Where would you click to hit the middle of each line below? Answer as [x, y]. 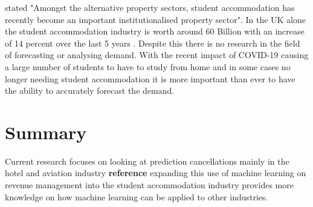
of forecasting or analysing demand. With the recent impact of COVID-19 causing [157, 55]
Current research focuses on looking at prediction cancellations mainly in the [147, 161]
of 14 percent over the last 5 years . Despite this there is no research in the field [153, 43]
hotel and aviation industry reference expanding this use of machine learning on [156, 173]
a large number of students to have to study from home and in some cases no [148, 66]
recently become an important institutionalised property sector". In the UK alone [156, 19]
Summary [46, 132]
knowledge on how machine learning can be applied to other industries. [137, 196]
